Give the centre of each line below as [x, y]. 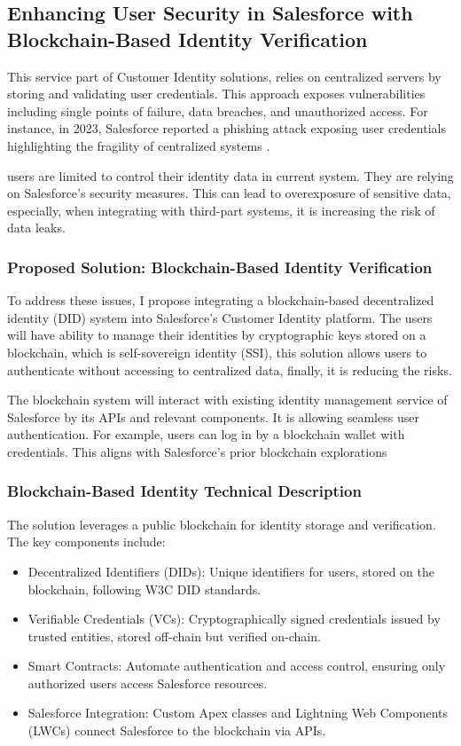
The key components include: [86, 542]
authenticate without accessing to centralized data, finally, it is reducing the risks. [230, 369]
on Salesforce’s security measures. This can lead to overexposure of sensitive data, [229, 193]
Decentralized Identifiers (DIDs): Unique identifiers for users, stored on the [231, 571]
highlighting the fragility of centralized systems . [139, 145]
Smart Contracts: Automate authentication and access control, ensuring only [237, 666]
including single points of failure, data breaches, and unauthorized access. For [218, 110]
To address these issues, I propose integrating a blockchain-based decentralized [221, 300]
